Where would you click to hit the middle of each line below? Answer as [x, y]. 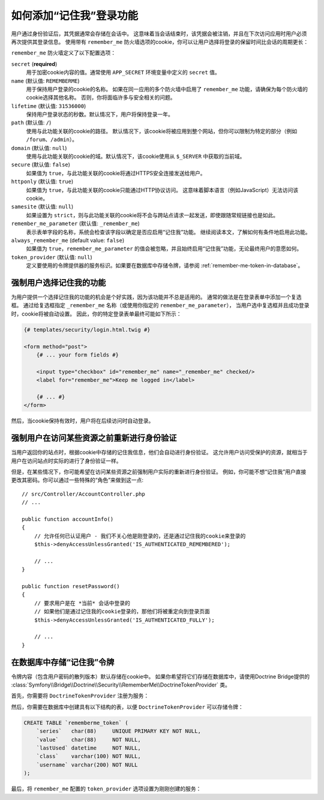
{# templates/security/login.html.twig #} [87, 329]
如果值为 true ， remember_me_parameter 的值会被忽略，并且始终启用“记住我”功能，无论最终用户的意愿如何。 [164, 248]
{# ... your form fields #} [78, 355]
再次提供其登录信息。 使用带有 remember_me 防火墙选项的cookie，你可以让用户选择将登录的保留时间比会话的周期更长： [160, 41]
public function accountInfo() [68, 519]
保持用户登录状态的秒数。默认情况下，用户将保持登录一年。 [100, 115]
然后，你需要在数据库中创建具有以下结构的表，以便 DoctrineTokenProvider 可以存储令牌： [127, 707]
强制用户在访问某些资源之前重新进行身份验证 [94, 438]
